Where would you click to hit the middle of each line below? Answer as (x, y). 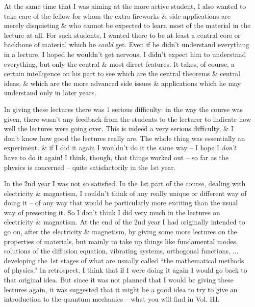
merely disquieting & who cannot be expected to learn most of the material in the (127, 25)
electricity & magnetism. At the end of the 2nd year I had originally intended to (125, 222)
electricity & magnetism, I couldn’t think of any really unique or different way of (125, 193)
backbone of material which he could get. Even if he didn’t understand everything (127, 44)
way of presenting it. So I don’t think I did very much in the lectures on (112, 212)
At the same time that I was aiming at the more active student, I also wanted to (125, 6)
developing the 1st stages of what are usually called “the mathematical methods (124, 260)
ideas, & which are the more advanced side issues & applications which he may (123, 83)
